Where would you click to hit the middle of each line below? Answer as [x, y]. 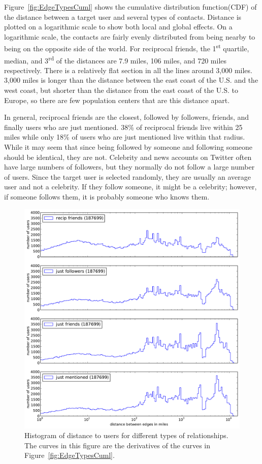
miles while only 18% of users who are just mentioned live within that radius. [125, 137]
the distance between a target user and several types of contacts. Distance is [123, 16]
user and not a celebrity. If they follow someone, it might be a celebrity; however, [130, 187]
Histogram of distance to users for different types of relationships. [126, 435]
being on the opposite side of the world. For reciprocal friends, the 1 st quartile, [127, 48]
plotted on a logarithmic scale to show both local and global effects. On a [118, 27]
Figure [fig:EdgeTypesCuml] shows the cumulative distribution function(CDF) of [130, 7]
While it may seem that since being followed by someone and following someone [128, 147]
